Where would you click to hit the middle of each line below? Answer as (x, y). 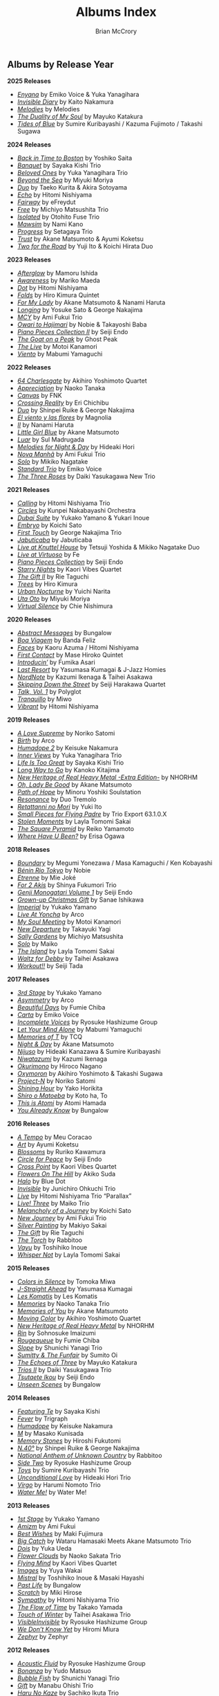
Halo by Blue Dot (41, 1181)
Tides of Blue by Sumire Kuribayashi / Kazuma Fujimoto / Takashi (109, 124)
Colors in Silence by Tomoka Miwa (66, 1282)
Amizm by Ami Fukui (46, 1526)
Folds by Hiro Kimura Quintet (58, 295)
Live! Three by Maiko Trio (53, 1203)
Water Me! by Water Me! (52, 1493)
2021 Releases (29, 490)
